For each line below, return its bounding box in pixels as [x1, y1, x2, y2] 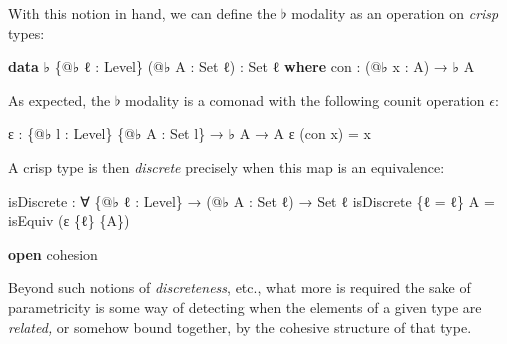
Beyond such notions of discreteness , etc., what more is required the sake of [8, 277, 471, 298]
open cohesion [8, 243, 98, 264]
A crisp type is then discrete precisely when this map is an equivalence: [8, 156, 445, 177]
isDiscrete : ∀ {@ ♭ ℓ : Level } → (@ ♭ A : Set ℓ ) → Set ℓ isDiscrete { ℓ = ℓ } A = [8, 190, 495, 211]
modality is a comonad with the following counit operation [125, 89, 485, 110]
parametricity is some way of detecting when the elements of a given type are [8, 296, 482, 317]
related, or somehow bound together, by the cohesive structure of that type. [8, 316, 472, 337]
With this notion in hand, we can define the [8, 3, 277, 23]
